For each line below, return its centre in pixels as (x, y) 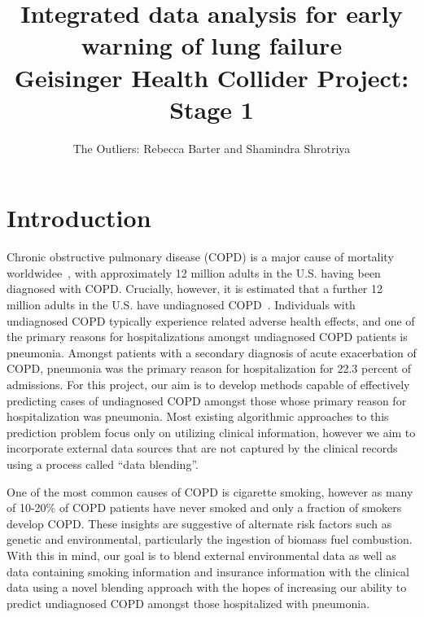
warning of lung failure (212, 45)
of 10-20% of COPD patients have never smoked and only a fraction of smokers (204, 508)
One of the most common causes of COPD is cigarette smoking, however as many (210, 491)
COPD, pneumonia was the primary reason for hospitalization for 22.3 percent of (209, 368)
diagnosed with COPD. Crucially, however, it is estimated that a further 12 (195, 289)
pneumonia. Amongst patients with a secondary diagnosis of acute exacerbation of (212, 352)
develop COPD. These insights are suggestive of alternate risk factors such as (199, 523)
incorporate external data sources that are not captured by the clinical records (202, 448)
